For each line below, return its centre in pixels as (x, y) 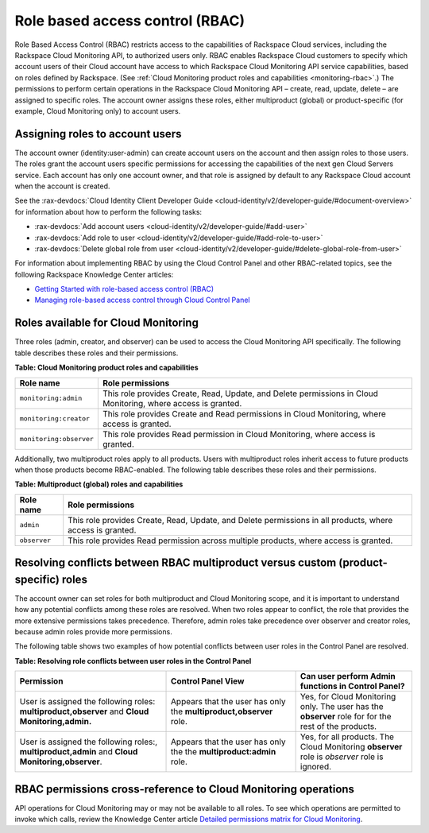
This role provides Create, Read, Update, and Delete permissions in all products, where (230, 520)
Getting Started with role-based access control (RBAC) (124, 289)
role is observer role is (342, 757)
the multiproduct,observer (222, 711)
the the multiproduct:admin (224, 752)
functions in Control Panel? (352, 686)
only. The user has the (342, 707)
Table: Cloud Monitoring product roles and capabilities (106, 368)
